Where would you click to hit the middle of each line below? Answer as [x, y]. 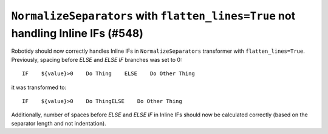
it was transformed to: [39, 87]
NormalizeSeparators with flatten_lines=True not [153, 16]
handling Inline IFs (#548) [77, 33]
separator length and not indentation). [59, 123]
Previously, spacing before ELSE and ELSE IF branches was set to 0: [97, 59]
